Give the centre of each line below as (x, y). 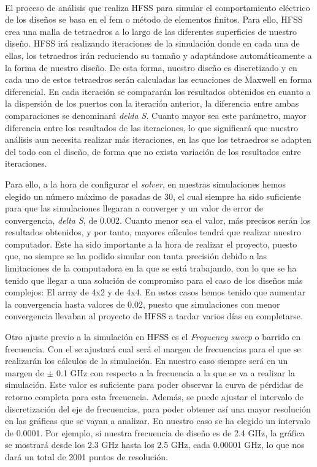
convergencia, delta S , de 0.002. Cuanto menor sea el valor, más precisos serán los (158, 220)
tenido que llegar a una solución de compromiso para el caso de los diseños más (154, 280)
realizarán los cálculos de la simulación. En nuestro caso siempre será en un (147, 361)
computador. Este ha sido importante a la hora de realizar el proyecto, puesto (151, 244)
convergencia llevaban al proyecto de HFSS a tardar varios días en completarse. (154, 316)
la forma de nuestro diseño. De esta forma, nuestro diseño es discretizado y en (151, 67)
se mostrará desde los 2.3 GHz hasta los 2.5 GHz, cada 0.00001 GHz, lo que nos (155, 445)
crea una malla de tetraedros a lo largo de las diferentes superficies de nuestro (151, 31)
